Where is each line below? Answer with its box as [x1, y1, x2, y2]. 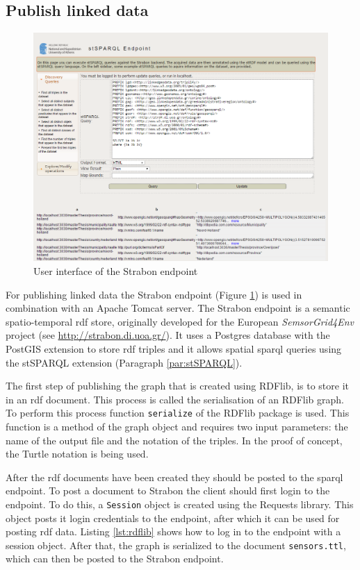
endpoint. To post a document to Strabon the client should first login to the [6, 483, 330, 498]
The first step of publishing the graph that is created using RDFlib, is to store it [6, 378, 350, 393]
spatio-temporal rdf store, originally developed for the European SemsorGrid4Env [6, 314, 354, 328]
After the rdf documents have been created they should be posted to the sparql [6, 469, 343, 484]
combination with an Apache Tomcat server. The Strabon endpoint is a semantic [6, 301, 350, 315]
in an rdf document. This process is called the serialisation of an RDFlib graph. [6, 392, 344, 406]
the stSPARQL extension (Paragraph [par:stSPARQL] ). [6, 355, 243, 369]
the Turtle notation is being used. [6, 446, 149, 461]
